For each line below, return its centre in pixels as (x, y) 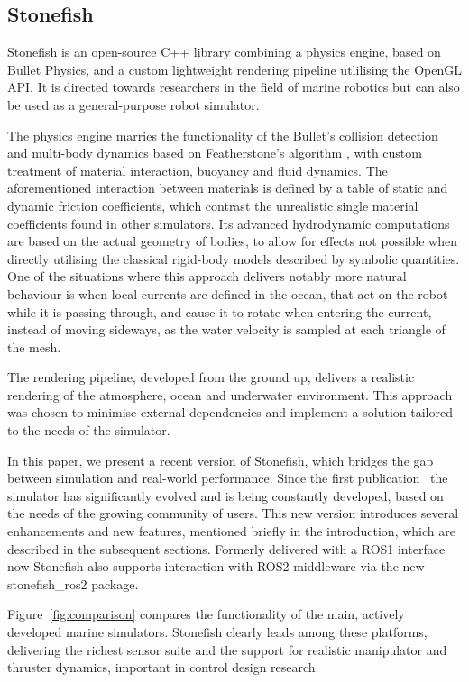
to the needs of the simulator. (89, 430)
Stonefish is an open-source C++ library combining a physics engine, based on (224, 52)
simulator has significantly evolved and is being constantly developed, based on (225, 495)
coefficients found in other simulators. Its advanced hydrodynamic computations (229, 223)
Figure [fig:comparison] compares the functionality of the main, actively (206, 614)
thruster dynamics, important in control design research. (163, 667)
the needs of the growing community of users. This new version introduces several (233, 513)
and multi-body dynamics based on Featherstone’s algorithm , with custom (215, 153)
